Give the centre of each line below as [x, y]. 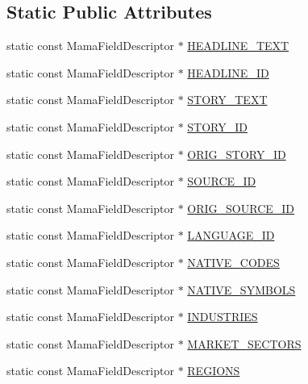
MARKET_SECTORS [244, 343]
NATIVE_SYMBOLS [241, 289]
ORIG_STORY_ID [237, 154]
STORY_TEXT [227, 100]
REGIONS [214, 371]
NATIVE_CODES [233, 262]
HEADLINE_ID [228, 72]
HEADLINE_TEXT [238, 46]
